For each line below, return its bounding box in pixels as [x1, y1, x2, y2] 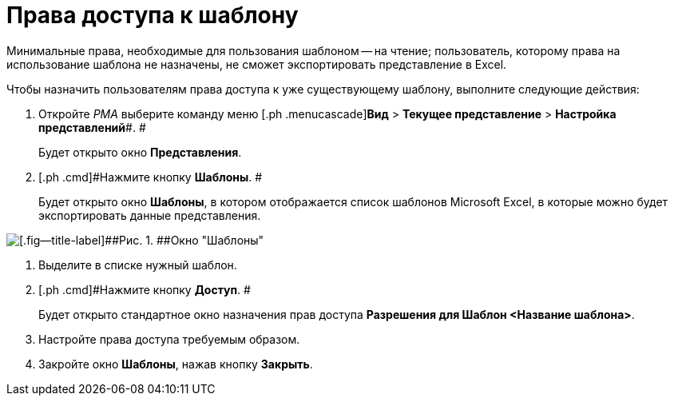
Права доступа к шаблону [6, 2, 299, 29]
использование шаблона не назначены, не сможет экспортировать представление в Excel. [6, 57, 507, 71]
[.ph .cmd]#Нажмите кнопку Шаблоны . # [38, 169, 263, 184]
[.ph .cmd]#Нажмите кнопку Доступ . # [38, 282, 251, 297]
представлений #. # [38, 120, 146, 134]
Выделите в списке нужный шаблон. [38, 257, 237, 272]
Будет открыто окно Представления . [38, 145, 242, 159]
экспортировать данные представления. [38, 208, 261, 222]
